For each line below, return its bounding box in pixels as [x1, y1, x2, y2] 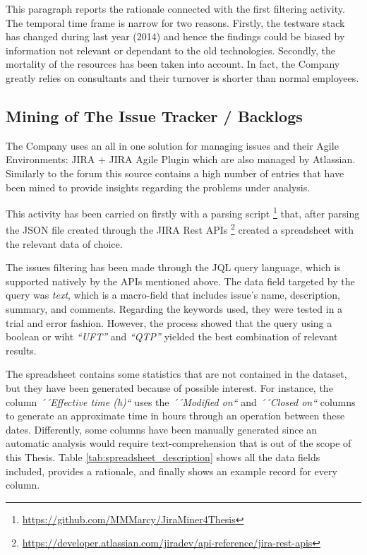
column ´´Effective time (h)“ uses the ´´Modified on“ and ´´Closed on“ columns [6, 394, 356, 409]
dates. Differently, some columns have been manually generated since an [6, 422, 318, 436]
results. [6, 342, 37, 357]
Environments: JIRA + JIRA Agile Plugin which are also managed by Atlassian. [6, 152, 356, 167]
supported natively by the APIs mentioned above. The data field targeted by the [6, 273, 355, 288]
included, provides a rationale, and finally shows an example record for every [6, 463, 337, 478]
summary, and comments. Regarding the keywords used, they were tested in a [6, 302, 343, 316]
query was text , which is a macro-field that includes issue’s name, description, [6, 287, 340, 302]
